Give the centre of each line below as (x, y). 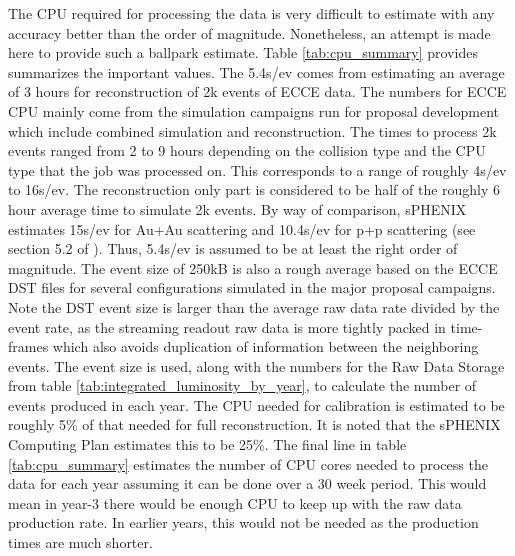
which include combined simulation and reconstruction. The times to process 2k (252, 130)
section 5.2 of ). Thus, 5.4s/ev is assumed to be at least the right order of (233, 248)
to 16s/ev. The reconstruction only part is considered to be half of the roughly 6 (254, 189)
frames (28, 346)
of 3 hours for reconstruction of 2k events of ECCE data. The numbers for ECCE (257, 91)
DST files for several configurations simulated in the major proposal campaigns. (252, 287)
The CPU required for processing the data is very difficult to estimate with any (251, 13)
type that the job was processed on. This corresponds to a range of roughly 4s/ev (257, 169)
